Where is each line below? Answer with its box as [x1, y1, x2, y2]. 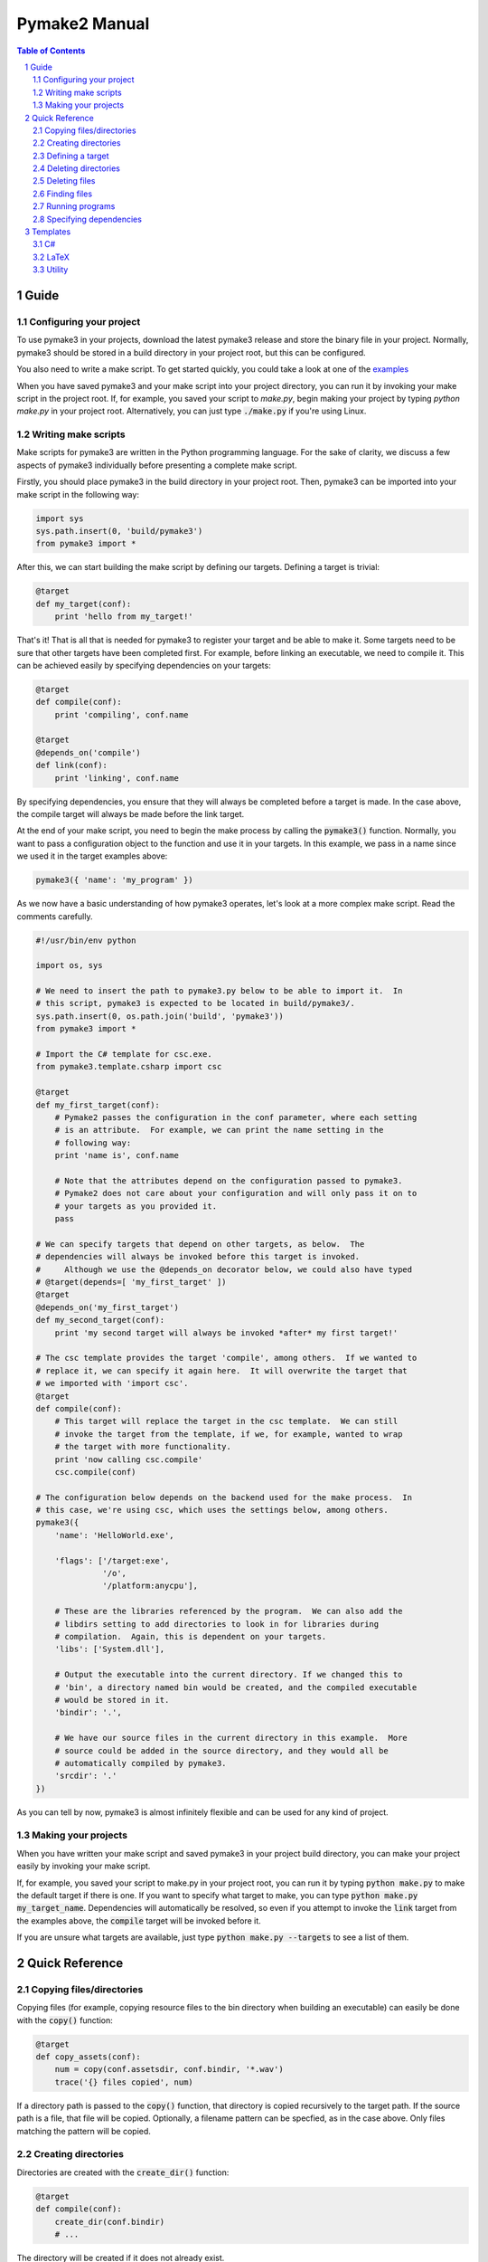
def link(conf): [35, 760, 108, 771]
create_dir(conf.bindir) [54, 2217, 165, 2227]
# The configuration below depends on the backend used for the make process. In [35, 1492, 413, 1502]
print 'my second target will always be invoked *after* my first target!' [54, 1327, 399, 1338]
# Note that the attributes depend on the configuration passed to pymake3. [54, 1175, 403, 1185]
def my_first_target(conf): [35, 1099, 160, 1110]
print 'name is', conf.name [54, 1150, 180, 1161]
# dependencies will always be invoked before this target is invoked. [35, 1251, 361, 1262]
